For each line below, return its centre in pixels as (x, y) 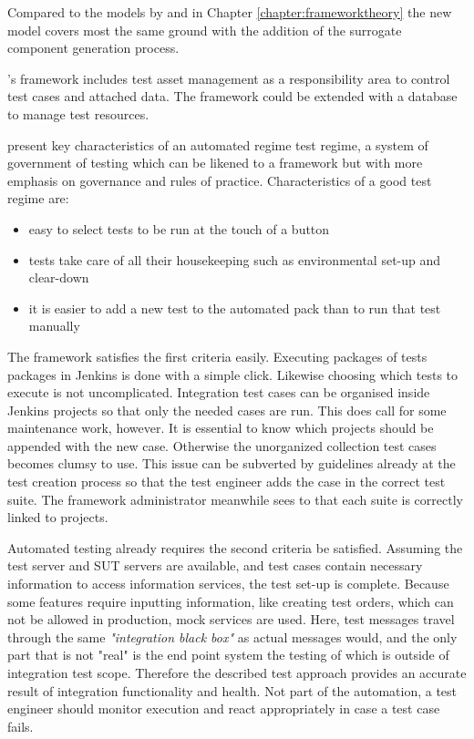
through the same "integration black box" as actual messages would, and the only (232, 636)
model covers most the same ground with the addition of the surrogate (205, 30)
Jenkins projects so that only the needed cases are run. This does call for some (227, 410)
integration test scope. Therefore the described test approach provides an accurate (237, 672)
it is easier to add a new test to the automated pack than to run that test (235, 308)
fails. (21, 726)
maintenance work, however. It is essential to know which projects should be (221, 428)
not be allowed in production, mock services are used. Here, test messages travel (231, 619)
